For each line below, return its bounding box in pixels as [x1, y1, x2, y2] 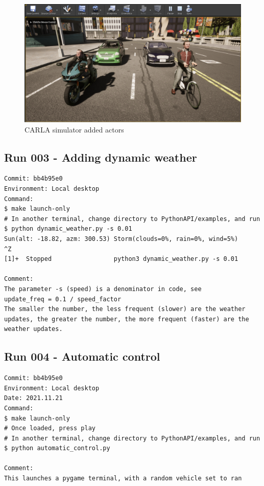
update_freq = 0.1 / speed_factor [4, 295, 122, 303]
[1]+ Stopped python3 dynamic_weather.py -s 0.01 [4, 255, 238, 263]
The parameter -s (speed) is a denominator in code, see [4, 285, 202, 293]
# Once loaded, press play [4, 425, 95, 432]
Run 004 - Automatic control [4, 348, 160, 364]
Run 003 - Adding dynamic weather [4, 149, 197, 165]
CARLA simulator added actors [25, 124, 124, 135]
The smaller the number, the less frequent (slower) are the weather [4, 305, 246, 313]
